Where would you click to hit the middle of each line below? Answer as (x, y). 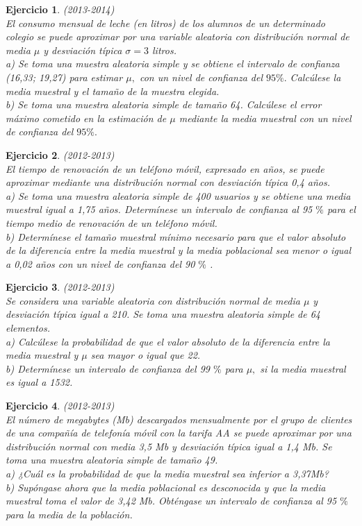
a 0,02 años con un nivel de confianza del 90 (100, 263)
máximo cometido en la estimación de (86, 118)
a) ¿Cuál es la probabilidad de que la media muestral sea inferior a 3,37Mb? (167, 473)
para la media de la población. (69, 514)
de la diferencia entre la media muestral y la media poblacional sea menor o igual (179, 250)
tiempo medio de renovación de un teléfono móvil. (112, 222)
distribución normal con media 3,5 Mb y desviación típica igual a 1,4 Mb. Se (169, 446)
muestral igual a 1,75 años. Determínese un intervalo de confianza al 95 (159, 209)
